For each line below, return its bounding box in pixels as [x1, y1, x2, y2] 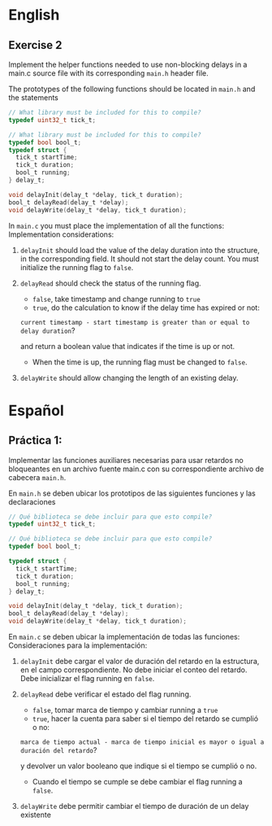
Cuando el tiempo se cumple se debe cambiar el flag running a [32, 777, 243, 786]
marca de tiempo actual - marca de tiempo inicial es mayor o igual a [19, 738, 265, 746]
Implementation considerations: [8, 229, 114, 239]
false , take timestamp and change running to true [32, 294, 201, 304]
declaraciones [8, 496, 56, 506]
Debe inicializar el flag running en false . [19, 674, 155, 683]
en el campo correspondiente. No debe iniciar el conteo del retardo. [19, 665, 248, 675]
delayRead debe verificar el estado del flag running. [19, 689, 192, 699]
